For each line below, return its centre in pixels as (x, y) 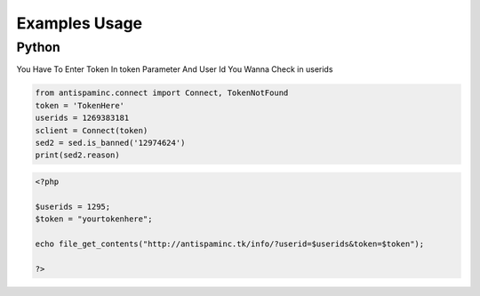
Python (39, 47)
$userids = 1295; (73, 206)
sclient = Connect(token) (92, 130)
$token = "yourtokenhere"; (94, 219)
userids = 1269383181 (82, 118)
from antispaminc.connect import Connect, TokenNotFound (162, 93)
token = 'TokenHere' (80, 105)
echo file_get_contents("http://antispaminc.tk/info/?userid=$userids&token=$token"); (230, 244)
